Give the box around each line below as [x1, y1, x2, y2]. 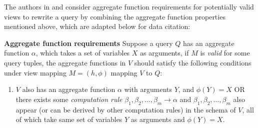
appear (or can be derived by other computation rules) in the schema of [15, 104, 236, 114]
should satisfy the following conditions [134, 57, 251, 67]
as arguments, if [140, 47, 189, 58]
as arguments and [130, 114, 185, 124]
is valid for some [200, 47, 250, 58]
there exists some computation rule [15, 93, 122, 104]
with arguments [124, 84, 172, 94]
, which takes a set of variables [35, 47, 130, 58]
